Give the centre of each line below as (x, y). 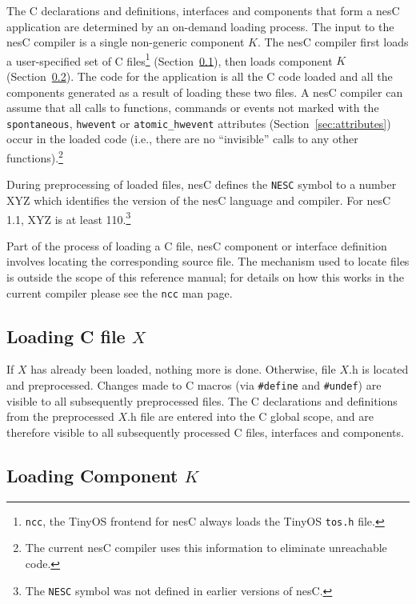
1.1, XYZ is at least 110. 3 (69, 218)
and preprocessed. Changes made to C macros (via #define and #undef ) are (194, 385)
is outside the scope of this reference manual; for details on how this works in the (205, 277)
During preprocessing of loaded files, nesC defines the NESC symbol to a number (202, 184)
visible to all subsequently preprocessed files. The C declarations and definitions (202, 400)
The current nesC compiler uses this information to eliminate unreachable (206, 548)
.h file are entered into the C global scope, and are (250, 416)
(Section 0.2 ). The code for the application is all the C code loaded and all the (200, 76)
